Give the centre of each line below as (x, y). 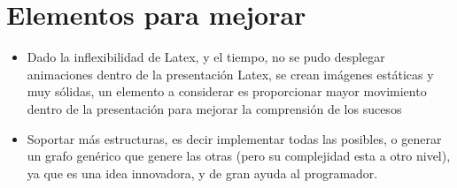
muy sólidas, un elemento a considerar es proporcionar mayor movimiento (227, 91)
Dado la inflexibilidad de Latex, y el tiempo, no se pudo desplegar (206, 57)
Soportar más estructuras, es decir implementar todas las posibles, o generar (234, 138)
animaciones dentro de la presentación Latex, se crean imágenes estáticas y (230, 74)
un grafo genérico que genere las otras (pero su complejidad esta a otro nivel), (239, 156)
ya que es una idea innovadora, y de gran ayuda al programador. (202, 173)
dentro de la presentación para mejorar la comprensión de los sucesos (214, 108)
